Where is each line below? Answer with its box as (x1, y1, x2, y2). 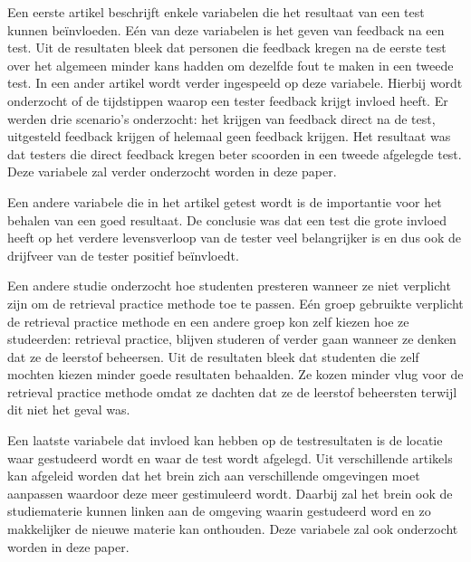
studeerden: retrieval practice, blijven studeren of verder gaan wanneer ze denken (7, 329, 457, 348)
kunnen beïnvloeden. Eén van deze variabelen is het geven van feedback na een (7, 20, 445, 39)
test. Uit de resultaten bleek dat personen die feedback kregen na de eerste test (7, 38, 447, 57)
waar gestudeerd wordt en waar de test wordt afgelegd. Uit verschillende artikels (7, 448, 453, 467)
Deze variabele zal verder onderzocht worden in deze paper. (7, 162, 337, 181)
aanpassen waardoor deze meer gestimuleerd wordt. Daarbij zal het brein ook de (7, 483, 453, 502)
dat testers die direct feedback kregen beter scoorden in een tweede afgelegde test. (7, 144, 462, 163)
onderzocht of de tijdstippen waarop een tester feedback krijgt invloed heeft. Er (7, 90, 448, 110)
